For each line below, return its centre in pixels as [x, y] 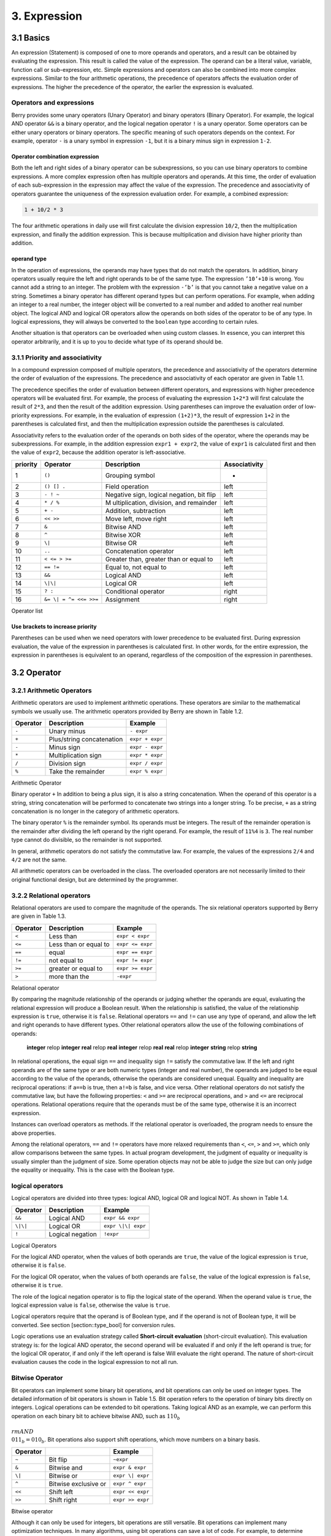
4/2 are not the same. [39, 860]
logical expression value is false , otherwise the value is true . [91, 1305]
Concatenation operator [140, 551]
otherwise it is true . [37, 1285]
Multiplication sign [75, 755]
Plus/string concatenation [86, 739]
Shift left [61, 1492]
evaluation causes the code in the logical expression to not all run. [95, 1362]
